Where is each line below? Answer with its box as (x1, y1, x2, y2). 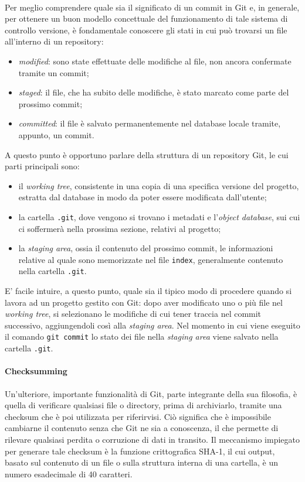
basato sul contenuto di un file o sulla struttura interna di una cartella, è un (5, 456, 279, 469)
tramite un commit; (18, 66, 89, 78)
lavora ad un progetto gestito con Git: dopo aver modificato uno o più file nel (5, 296, 283, 308)
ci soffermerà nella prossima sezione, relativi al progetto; (18, 222, 221, 234)
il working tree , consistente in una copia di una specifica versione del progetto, (18, 179, 299, 192)
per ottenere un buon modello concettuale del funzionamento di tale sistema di (5, 12, 288, 25)
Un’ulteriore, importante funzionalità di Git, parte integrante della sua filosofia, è (5, 387, 297, 399)
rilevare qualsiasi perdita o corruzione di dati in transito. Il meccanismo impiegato (5, 433, 300, 445)
